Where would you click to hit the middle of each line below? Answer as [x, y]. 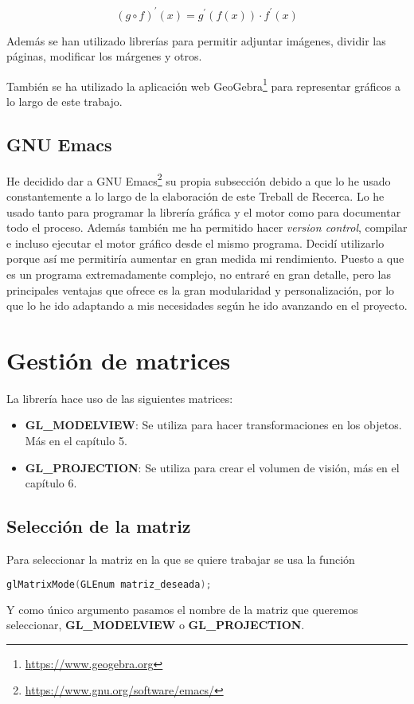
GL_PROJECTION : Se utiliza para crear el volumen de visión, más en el [212, 467]
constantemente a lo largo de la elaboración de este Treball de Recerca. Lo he [195, 196]
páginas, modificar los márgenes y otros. [104, 56]
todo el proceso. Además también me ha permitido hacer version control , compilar [207, 227]
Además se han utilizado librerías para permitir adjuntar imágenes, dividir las [196, 40]
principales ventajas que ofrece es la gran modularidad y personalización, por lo [201, 289]
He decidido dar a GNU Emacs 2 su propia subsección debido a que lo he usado [199, 179]
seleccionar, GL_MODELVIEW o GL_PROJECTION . [156, 625]
